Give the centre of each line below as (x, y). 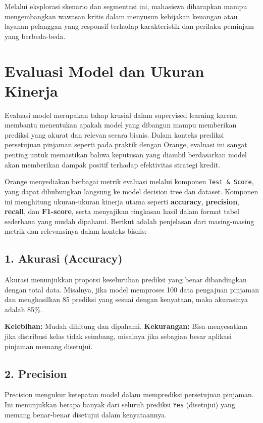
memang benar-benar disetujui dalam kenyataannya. (86, 414)
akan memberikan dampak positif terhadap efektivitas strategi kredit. (113, 164)
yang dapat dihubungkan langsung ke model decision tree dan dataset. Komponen (131, 191)
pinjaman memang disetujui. (49, 346)
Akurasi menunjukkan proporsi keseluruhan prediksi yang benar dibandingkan (126, 280)
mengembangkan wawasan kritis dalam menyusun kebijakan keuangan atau (121, 16)
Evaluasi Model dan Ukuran (104, 71)
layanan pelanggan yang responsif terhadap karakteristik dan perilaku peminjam (129, 26)
